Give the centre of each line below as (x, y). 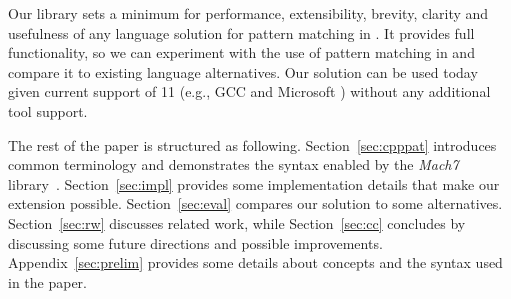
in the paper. (48, 281)
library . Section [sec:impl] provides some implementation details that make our (254, 183)
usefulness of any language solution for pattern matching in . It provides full (241, 32)
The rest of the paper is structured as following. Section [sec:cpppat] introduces (252, 144)
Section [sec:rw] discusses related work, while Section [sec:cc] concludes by (237, 222)
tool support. (48, 110)
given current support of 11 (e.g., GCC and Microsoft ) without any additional (249, 91)
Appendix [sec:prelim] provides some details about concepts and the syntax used (255, 262)
